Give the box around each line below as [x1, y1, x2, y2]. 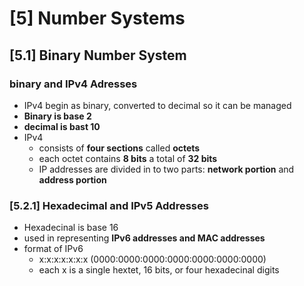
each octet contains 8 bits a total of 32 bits [38, 152, 218, 164]
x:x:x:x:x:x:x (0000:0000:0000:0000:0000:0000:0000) [38, 253, 267, 266]
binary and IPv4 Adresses [9, 77, 138, 91]
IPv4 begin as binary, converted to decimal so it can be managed [23, 99, 292, 111]
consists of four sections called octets [38, 142, 201, 154]
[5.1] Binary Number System [9, 47, 187, 64]
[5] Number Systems [9, 7, 186, 30]
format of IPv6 [23, 243, 84, 255]
